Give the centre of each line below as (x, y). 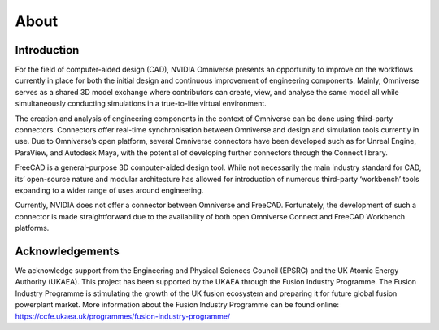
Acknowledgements (67, 251)
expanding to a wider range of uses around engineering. (109, 190)
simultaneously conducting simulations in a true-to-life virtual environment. (141, 104)
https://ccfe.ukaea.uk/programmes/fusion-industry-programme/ (123, 316)
